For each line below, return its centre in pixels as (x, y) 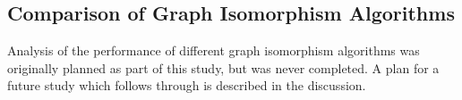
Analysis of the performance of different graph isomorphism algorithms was (214, 50)
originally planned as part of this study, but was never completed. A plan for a (223, 67)
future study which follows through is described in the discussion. (187, 85)
